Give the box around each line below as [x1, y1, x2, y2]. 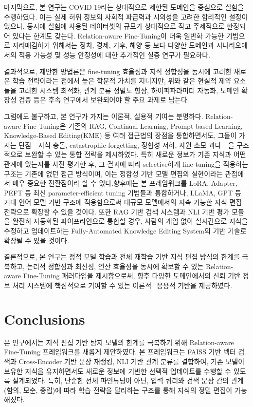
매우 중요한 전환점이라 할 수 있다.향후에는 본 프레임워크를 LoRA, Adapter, [12, 178, 237, 188]
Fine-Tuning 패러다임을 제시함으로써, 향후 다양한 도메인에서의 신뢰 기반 [23, 271, 240, 281]
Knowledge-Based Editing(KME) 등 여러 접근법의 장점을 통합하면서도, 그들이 [4, 130, 237, 140]
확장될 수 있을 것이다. [4, 235, 69, 245]
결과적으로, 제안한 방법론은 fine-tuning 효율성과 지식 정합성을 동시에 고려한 [4, 66, 232, 76]
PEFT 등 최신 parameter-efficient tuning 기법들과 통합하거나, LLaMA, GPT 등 [4, 187, 241, 197]
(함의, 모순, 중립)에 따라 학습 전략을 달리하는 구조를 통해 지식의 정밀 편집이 [4, 385, 233, 395]
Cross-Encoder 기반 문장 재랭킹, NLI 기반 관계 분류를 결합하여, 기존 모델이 [18, 356, 245, 366]
